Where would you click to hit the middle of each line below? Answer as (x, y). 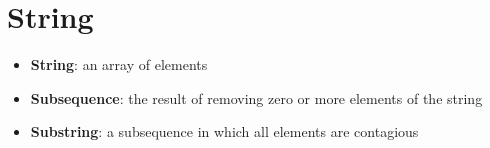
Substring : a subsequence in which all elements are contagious (224, 131)
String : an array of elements (119, 64)
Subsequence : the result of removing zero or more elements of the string (256, 97)
